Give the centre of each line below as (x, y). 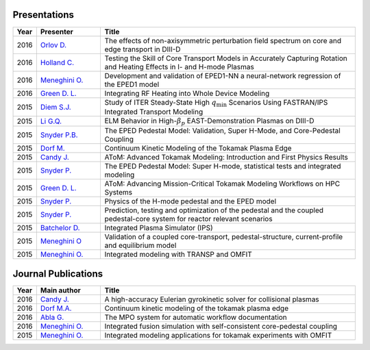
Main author (61, 290)
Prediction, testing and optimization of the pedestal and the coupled (214, 210)
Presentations (44, 15)
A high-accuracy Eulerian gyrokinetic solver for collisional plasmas (212, 299)
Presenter (57, 32)
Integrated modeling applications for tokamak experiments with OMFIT (218, 335)
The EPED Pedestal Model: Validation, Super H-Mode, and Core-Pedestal (222, 131)
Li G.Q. (51, 121)
